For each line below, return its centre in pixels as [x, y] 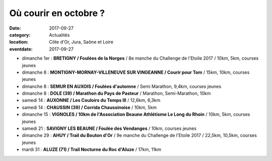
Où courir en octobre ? [57, 13]
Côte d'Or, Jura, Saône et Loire [81, 42]
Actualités [59, 35]
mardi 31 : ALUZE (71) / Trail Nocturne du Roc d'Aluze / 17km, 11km [91, 149]
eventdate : [21, 49]
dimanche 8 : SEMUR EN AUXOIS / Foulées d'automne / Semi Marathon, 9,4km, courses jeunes [122, 86]
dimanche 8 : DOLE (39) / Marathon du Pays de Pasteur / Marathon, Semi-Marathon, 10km [116, 93]
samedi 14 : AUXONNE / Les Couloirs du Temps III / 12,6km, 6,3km [91, 100]
